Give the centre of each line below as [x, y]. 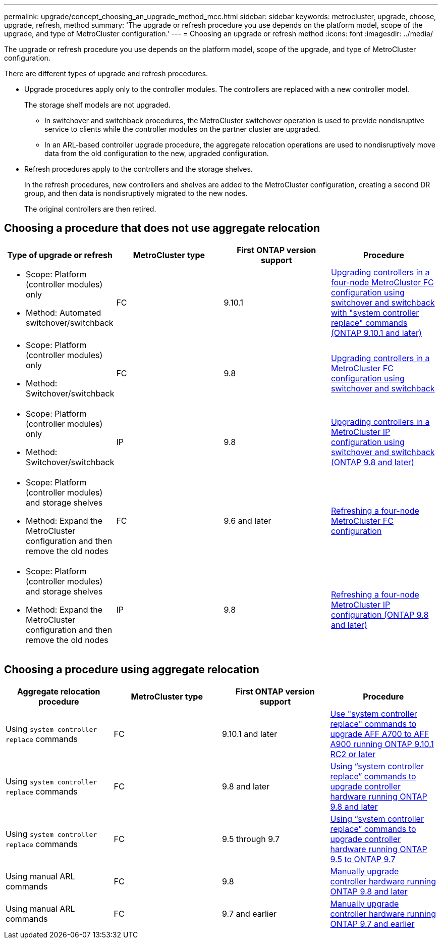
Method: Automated [64, 312]
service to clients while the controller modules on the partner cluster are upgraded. [182, 129]
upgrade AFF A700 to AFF [380, 734]
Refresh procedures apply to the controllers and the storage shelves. [139, 169]
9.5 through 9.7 [251, 839]
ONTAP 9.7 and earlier [372, 924]
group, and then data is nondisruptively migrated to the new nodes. [136, 193]
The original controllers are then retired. [90, 209]
